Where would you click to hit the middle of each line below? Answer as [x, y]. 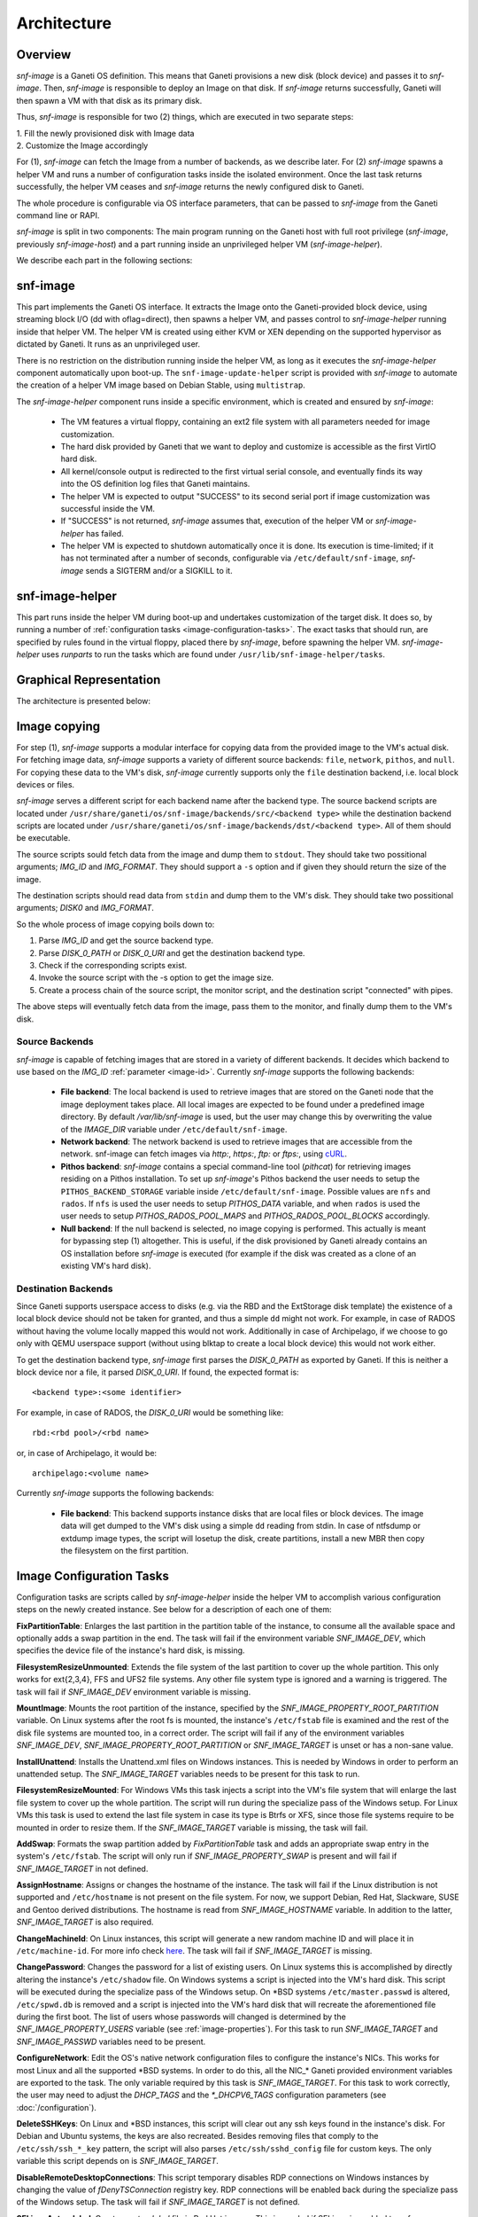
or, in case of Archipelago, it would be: [87, 1453]
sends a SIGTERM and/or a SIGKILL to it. [159, 570]
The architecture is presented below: [83, 701]
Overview [44, 55]
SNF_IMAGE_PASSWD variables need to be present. [111, 2041]
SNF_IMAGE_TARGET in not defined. [82, 1868]
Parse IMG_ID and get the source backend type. [126, 941]
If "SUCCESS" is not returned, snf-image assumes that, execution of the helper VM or [217, 521]
